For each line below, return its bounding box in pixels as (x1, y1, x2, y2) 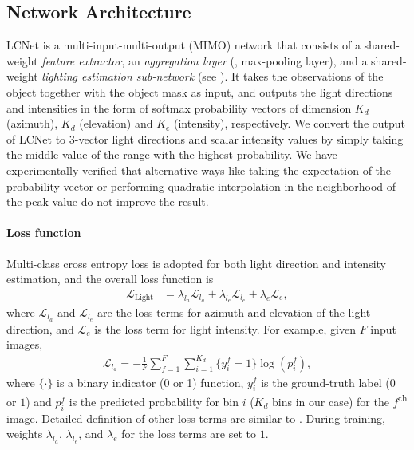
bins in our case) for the (272, 393, 389, 409)
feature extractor (41, 52, 122, 69)
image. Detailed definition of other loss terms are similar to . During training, (6, 409, 386, 426)
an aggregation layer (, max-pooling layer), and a (128, 52, 368, 69)
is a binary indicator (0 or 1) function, (57, 373, 244, 390)
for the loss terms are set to (121, 425, 256, 442)
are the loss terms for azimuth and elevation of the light (97, 303, 371, 320)
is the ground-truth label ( (261, 373, 390, 390)
